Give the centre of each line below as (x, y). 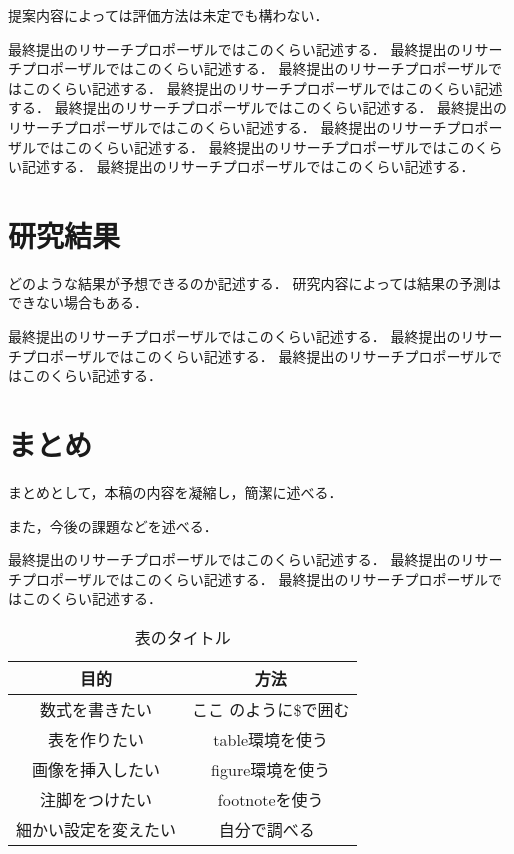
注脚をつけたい (96, 799)
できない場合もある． (78, 302)
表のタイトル (182, 637)
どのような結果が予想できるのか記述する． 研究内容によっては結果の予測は (254, 282)
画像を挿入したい (96, 769)
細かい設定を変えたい (96, 829)
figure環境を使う (271, 769)
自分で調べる (266, 829)
